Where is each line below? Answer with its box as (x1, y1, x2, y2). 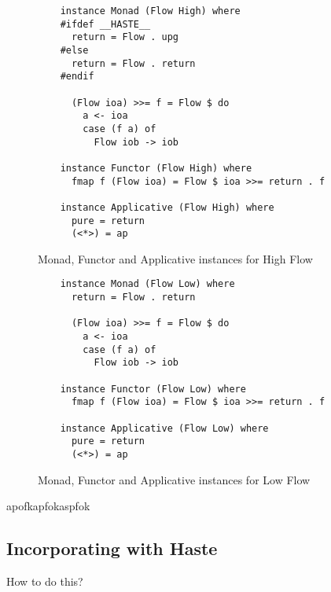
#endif (60, 71, 94, 83)
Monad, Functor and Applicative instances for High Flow (38, 250, 313, 267)
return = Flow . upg (71, 31, 178, 43)
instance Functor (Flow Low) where (60, 383, 246, 395)
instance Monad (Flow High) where (60, 6, 241, 17)
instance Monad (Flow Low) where (60, 278, 235, 290)
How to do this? (6, 572, 83, 589)
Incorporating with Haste (6, 536, 218, 561)
